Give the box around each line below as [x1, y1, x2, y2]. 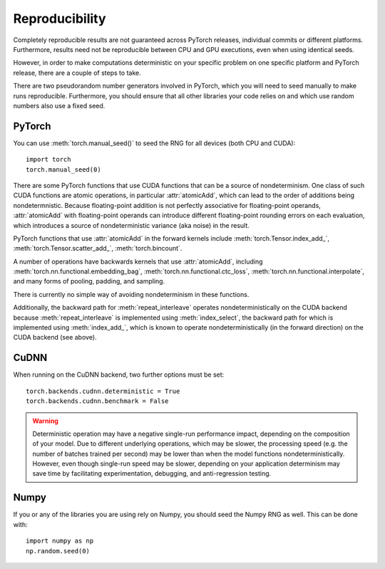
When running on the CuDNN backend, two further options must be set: [13, 370, 225, 379]
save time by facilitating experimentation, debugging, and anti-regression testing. [32, 469, 272, 478]
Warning [32, 417, 58, 425]
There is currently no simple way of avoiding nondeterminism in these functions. [13, 290, 250, 298]
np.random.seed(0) [26, 547, 91, 555]
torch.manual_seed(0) [26, 165, 101, 174]
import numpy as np [26, 537, 94, 545]
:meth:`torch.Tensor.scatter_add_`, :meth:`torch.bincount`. [13, 244, 183, 253]
